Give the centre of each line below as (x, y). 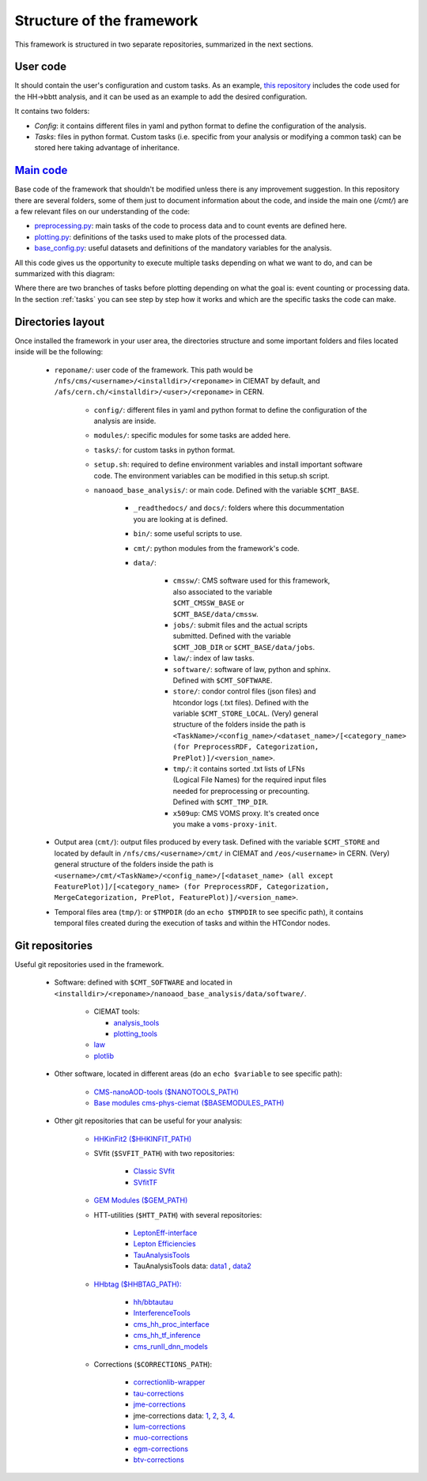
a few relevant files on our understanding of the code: (102, 212)
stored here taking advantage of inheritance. (107, 148)
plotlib (104, 1056)
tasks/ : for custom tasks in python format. (164, 450)
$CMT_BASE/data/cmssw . (215, 614)
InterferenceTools (162, 1313)
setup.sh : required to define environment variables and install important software (228, 465)
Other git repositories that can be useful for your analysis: (148, 1121)
